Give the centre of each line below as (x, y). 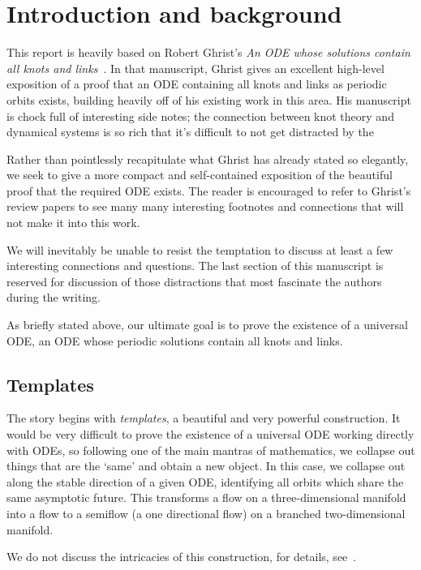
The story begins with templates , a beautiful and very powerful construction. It (204, 418)
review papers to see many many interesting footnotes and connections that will (205, 206)
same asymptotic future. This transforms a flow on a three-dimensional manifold (206, 497)
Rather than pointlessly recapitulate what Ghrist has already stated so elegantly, (208, 159)
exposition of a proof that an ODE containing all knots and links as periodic (197, 84)
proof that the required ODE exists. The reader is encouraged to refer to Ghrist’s (209, 190)
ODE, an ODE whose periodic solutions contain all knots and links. (175, 340)
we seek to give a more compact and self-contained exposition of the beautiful (200, 175)
